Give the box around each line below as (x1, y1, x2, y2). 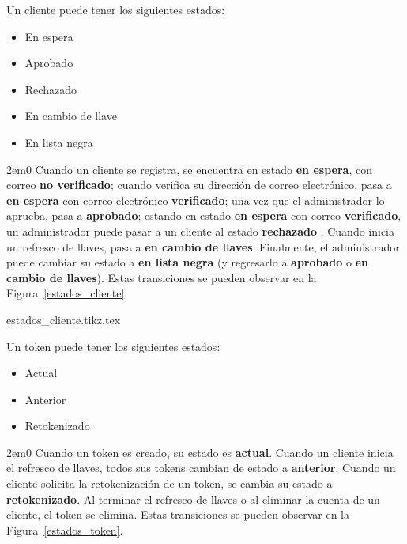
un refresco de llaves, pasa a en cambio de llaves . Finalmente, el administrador (6, 238, 400, 255)
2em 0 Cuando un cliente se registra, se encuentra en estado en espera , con (6, 161, 372, 177)
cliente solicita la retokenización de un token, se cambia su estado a (6, 475, 333, 492)
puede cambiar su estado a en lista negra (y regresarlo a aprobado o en (6, 254, 368, 270)
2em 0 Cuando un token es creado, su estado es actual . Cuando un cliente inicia (6, 444, 394, 460)
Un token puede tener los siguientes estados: (6, 338, 220, 354)
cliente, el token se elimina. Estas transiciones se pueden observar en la (6, 506, 350, 523)
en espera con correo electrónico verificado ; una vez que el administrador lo (6, 191, 385, 208)
